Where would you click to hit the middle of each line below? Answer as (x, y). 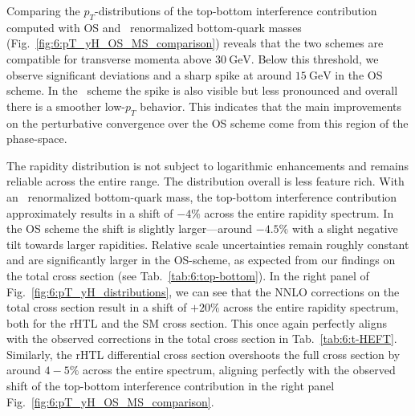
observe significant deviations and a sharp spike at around (149, 74)
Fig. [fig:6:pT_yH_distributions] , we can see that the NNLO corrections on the (203, 291)
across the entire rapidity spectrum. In (299, 212)
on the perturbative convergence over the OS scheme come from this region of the (207, 122)
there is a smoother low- (66, 106)
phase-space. (37, 139)
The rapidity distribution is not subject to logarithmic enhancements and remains (208, 165)
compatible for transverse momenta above (109, 58)
